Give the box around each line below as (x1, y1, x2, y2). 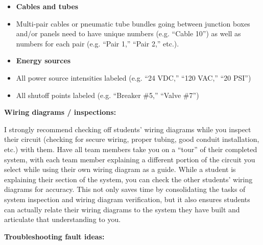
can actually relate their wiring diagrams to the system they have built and (4, 204, 240, 214)
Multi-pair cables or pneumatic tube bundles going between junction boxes (16, 18, 250, 29)
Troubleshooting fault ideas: (4, 231, 105, 241)
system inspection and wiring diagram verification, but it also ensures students (4, 193, 250, 204)
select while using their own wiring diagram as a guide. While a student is (4, 164, 236, 175)
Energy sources (16, 55, 71, 66)
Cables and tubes (16, 1, 79, 11)
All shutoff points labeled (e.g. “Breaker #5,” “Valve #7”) (16, 89, 199, 100)
